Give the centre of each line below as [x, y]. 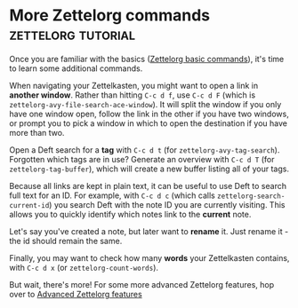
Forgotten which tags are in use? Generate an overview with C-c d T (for [142, 159]
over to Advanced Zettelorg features [76, 294]
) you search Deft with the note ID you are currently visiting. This [167, 204]
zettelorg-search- [251, 196]
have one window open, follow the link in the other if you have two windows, [149, 114]
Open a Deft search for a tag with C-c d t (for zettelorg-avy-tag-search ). [145, 150]
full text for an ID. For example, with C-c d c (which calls [112, 195]
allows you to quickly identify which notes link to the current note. [130, 214]
